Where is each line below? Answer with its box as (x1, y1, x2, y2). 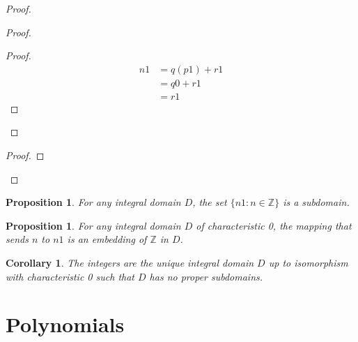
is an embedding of (67, 232, 147, 246)
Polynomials (6, 310, 125, 339)
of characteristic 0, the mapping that (196, 218, 352, 232)
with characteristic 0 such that (6, 269, 134, 283)
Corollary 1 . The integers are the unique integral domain (6, 255, 254, 270)
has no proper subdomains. (149, 269, 263, 283)
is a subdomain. (283, 195, 350, 209)
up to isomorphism (268, 255, 348, 270)
